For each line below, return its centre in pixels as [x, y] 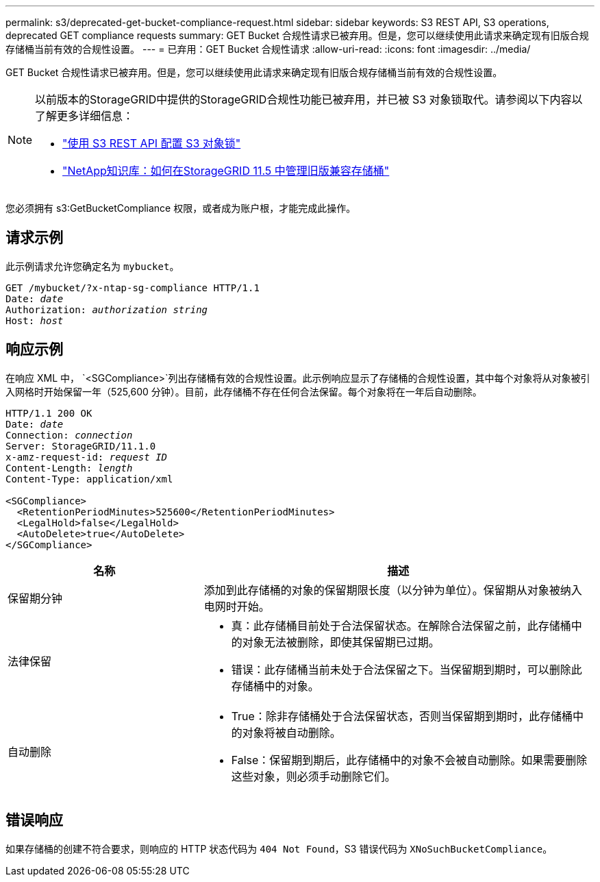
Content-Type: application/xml [89, 479]
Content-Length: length [69, 468]
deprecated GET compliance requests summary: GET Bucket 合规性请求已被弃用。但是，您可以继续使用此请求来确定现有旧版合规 [297, 35]
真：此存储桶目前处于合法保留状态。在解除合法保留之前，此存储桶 [401, 625]
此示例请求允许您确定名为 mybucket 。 [92, 266]
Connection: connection [69, 435]
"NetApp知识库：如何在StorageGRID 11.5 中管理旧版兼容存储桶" [226, 171]
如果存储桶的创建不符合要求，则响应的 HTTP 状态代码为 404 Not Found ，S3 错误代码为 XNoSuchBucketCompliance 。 [279, 848]
